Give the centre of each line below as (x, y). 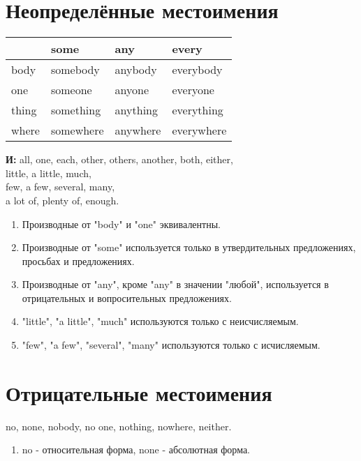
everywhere (199, 130)
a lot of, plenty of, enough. (62, 200)
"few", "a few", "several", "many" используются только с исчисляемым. (171, 345)
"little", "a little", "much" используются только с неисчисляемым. (160, 321)
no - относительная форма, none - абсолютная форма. (136, 449)
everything (198, 110)
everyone (193, 90)
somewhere (77, 130)
